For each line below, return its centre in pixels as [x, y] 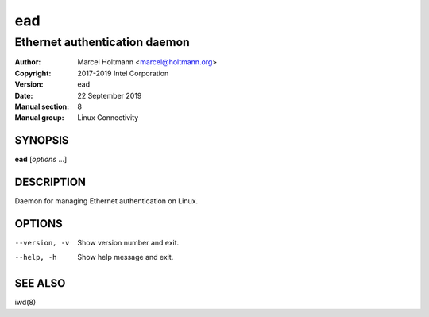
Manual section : [42, 106]
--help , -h [36, 257]
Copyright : [33, 73]
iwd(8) [25, 303]
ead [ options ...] [41, 160]
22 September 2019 [110, 95]
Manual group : [39, 118]
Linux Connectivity [108, 118]
